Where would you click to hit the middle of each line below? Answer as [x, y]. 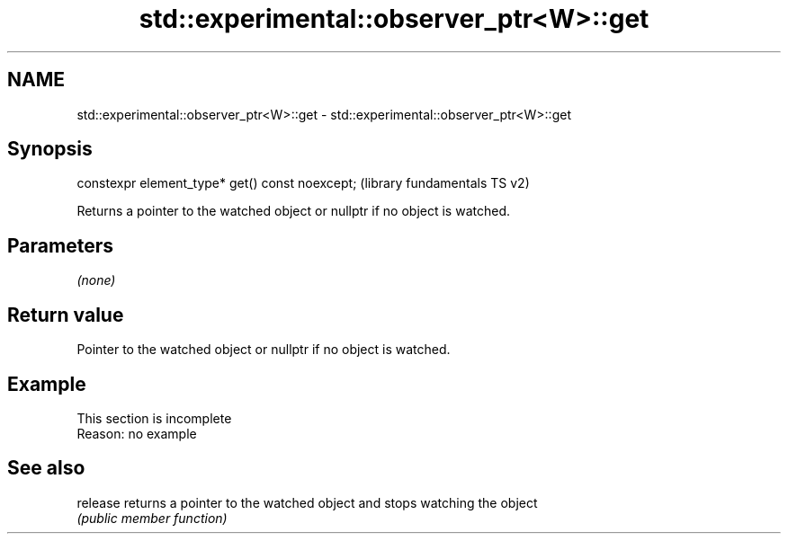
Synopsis [50, 149]
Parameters [60, 245]
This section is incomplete [154, 418]
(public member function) [152, 518]
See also [46, 468]
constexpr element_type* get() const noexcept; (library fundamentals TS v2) [303, 183]
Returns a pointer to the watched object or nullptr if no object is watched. [293, 211]
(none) [96, 280]
